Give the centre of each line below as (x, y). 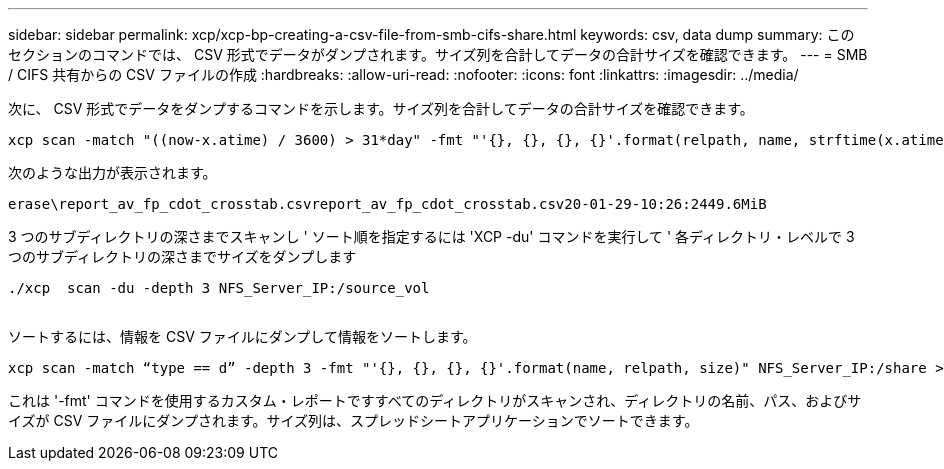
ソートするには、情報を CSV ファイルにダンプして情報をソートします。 (242, 336)
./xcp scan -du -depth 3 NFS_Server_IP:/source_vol (219, 288)
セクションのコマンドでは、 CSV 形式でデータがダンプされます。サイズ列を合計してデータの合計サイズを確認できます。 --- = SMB (438, 54)
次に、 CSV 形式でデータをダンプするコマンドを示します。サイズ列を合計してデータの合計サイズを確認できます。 (381, 108)
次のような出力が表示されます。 (112, 172)
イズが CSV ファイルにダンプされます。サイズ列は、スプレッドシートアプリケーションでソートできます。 (353, 420)
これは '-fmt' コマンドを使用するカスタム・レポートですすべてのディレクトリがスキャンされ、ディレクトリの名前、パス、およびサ (435, 400)
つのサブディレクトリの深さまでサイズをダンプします (182, 256)
